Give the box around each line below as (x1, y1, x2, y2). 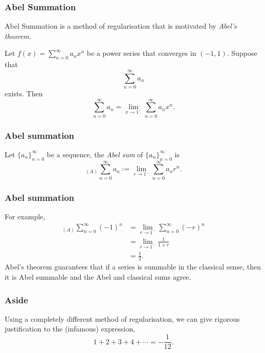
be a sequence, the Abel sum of (47, 149, 143, 159)
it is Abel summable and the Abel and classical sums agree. (5, 272, 191, 282)
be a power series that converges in (86, 48, 196, 58)
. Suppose (227, 48, 257, 58)
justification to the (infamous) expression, (5, 323, 136, 334)
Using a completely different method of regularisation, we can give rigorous (5, 313, 240, 324)
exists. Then (5, 88, 43, 98)
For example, (5, 211, 46, 221)
